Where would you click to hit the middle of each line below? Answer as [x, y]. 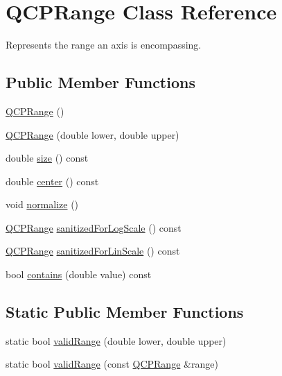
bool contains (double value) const [79, 274]
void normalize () [42, 204]
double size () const [47, 158]
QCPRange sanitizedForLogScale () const [94, 227]
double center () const [52, 181]
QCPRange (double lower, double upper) [92, 134]
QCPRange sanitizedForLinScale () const [93, 251]
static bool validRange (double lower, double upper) [116, 340]
